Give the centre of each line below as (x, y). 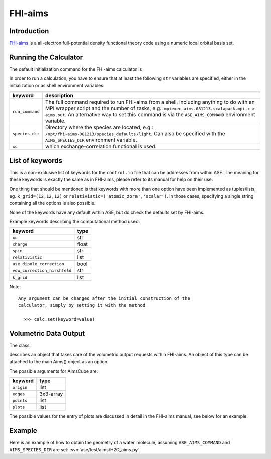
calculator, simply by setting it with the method (82, 305)
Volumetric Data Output (47, 334)
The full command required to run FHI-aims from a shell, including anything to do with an (150, 102)
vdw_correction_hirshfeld (42, 271)
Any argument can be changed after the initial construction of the (104, 298)
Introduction (29, 31)
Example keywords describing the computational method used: (75, 221)
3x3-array (51, 394)
